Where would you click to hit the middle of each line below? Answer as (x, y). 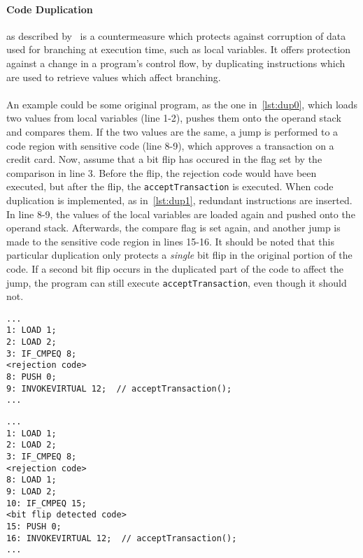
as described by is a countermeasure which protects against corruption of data (176, 35)
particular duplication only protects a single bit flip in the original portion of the (179, 255)
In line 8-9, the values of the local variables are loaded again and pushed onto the (181, 214)
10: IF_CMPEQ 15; (47, 503)
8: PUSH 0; (31, 377)
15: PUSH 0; (34, 526)
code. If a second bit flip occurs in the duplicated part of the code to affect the (175, 268)
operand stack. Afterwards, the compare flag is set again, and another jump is (173, 228)
